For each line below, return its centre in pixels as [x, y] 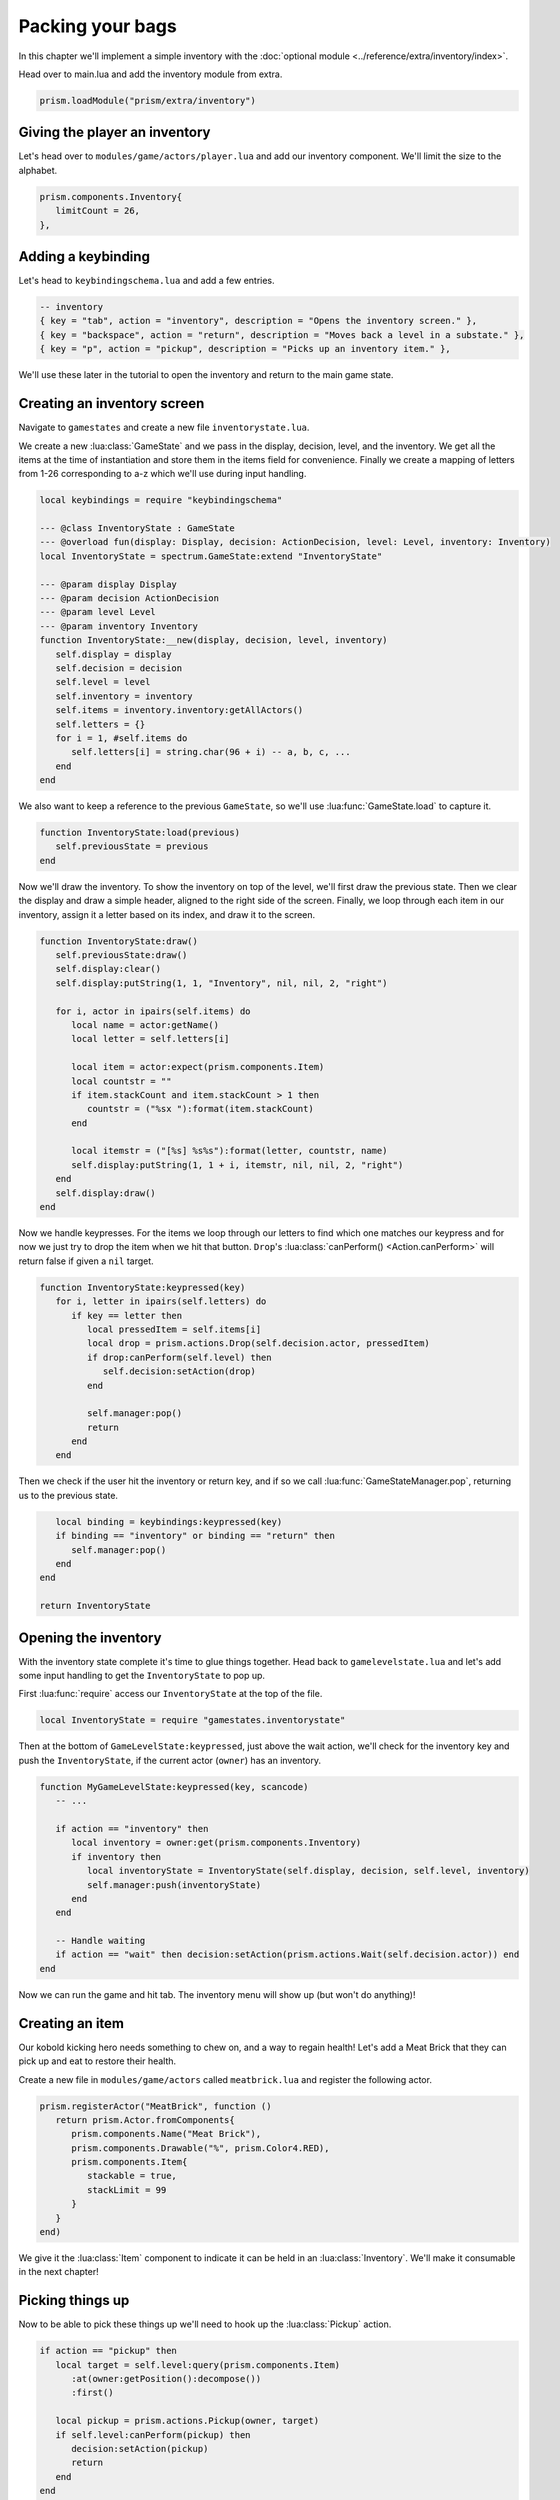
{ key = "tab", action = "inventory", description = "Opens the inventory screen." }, [258, 321]
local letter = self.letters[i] [150, 1039]
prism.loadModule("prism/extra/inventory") [148, 100]
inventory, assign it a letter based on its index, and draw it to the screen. [167, 914]
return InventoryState [95, 1606]
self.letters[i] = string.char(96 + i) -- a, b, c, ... [211, 752]
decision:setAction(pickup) [140, 2449]
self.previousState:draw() [121, 954]
